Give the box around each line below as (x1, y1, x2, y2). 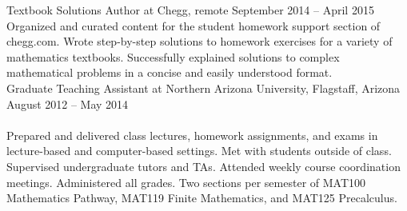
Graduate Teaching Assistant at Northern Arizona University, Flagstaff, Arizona (6, 79, 401, 96)
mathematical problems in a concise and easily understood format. (6, 64, 333, 81)
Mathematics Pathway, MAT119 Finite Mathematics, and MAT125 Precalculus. (6, 189, 397, 206)
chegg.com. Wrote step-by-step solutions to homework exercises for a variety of (6, 33, 393, 50)
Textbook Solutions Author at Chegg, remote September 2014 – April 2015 (6, 2, 374, 18)
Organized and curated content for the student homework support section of (6, 17, 381, 34)
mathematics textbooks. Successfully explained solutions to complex (6, 48, 340, 65)
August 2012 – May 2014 (6, 95, 129, 112)
